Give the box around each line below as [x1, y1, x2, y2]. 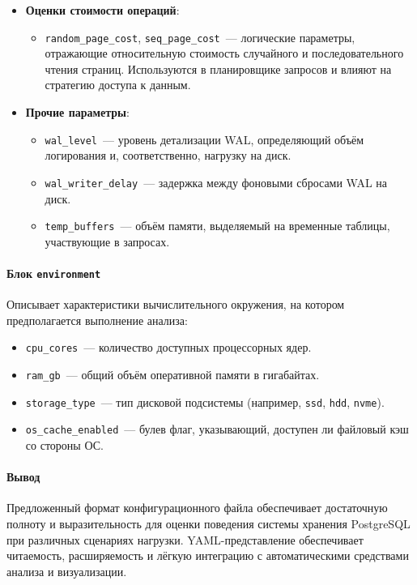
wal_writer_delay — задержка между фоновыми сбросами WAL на [45, 173, 388, 190]
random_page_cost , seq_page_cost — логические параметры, [45, 28, 355, 45]
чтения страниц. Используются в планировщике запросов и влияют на [45, 60, 392, 77]
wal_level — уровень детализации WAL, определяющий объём [45, 130, 364, 147]
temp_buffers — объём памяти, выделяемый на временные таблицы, [45, 217, 390, 234]
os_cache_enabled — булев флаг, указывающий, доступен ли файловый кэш [25, 421, 409, 438]
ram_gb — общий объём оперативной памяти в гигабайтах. [25, 366, 320, 383]
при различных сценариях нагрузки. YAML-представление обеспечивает [6, 531, 364, 548]
